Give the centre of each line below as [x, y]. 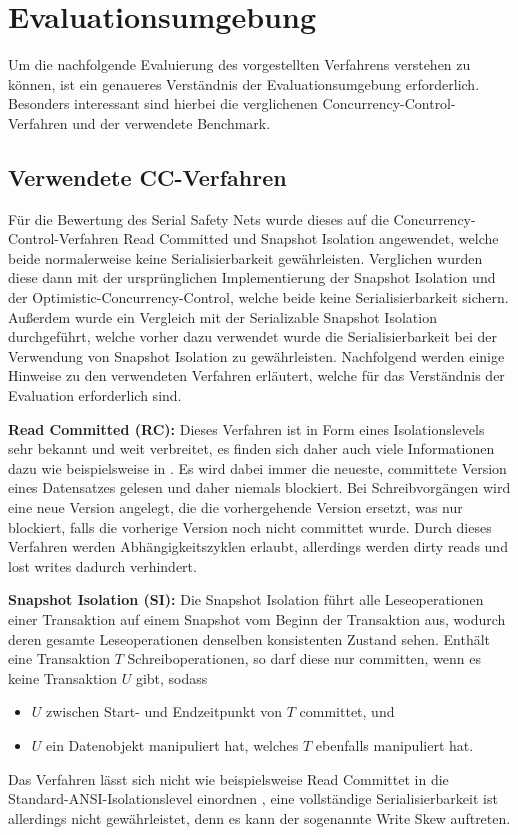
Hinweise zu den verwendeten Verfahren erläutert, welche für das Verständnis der [256, 375]
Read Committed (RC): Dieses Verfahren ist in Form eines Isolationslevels [246, 428]
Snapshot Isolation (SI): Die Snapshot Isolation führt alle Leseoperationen [246, 599]
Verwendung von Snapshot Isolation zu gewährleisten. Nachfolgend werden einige [256, 355]
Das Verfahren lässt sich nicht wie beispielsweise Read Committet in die [228, 778]
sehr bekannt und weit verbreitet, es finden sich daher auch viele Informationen [251, 448]
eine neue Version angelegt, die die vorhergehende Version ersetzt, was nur [235, 507]
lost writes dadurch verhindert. [102, 565]
